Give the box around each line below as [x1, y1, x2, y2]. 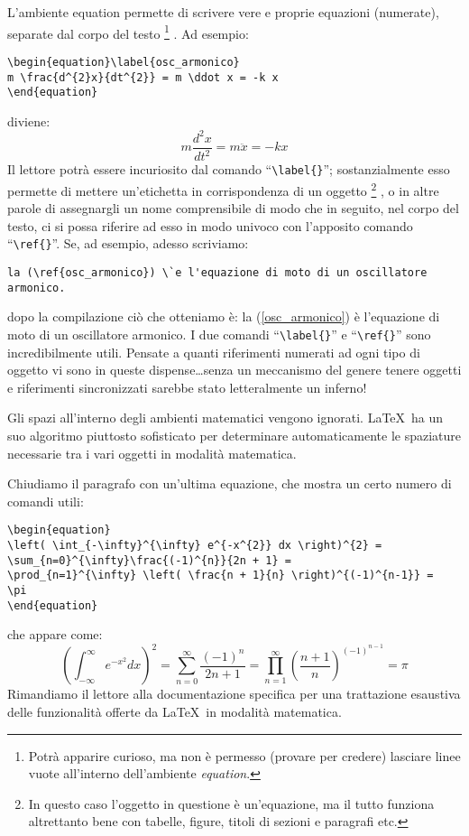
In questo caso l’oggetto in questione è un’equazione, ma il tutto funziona [28, 794, 435, 813]
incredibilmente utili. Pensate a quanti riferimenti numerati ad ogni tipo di [7, 342, 420, 361]
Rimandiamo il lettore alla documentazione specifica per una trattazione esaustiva [7, 684, 461, 703]
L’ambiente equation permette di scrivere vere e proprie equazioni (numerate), [7, 3, 439, 21]
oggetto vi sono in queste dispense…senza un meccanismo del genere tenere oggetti [7, 360, 462, 379]
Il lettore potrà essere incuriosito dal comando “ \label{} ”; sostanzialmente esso [7, 160, 450, 179]
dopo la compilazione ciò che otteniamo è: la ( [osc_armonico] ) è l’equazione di [7, 307, 440, 326]
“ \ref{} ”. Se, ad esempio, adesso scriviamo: [7, 234, 249, 253]
